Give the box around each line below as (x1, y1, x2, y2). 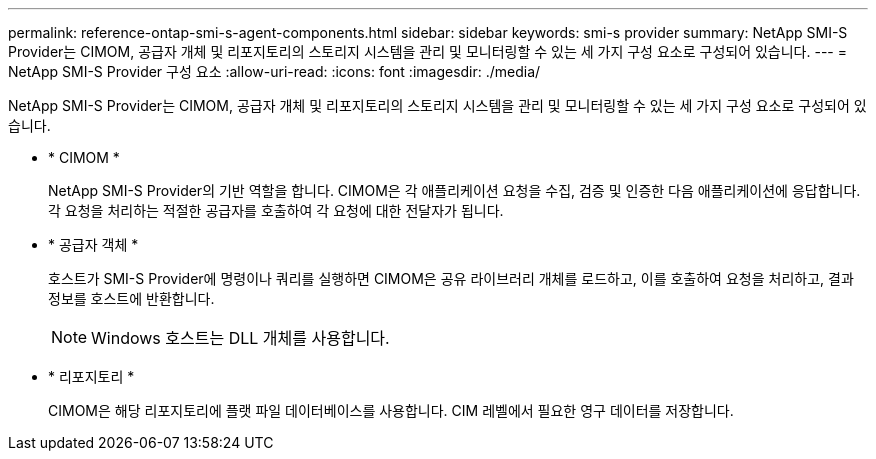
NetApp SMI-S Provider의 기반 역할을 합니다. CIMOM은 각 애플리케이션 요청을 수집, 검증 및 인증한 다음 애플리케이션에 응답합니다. (48, 182, 861, 199)
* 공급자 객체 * (48, 236, 139, 253)
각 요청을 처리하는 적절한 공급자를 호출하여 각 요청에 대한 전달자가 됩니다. (48, 202, 504, 219)
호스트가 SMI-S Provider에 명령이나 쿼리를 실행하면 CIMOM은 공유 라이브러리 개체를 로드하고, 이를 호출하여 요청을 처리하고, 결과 (48, 270, 854, 287)
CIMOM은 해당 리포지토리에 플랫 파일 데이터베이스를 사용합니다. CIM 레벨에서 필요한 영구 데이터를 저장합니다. (48, 402, 734, 419)
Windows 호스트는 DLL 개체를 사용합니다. (91, 328, 390, 348)
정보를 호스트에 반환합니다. (48, 290, 215, 307)
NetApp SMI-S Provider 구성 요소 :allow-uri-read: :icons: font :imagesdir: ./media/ (8, 63, 541, 80)
